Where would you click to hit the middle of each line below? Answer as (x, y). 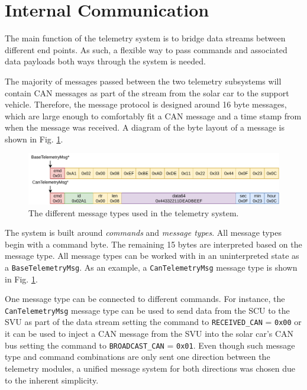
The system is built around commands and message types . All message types (143, 233)
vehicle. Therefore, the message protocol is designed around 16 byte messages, (146, 104)
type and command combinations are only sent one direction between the (138, 357)
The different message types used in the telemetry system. (134, 212)
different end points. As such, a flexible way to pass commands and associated (146, 49)
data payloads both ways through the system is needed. (105, 61)
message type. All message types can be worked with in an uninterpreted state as (152, 256)
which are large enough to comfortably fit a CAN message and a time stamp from (153, 116)
